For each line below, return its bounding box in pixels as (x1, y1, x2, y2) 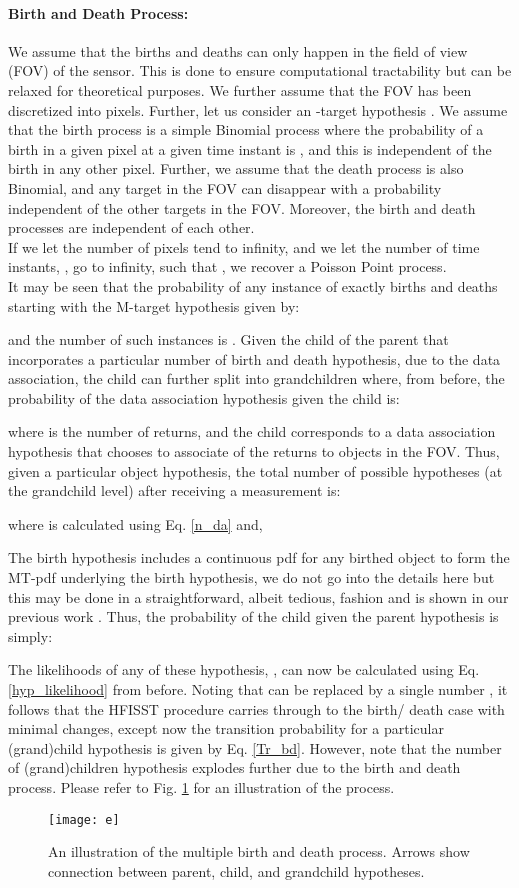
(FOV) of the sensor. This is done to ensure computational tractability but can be (8, 60, 512, 81)
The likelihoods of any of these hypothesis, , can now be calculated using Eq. (8, 659, 480, 680)
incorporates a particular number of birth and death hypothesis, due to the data (8, 348, 501, 369)
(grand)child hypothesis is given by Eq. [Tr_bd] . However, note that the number (8, 737, 502, 758)
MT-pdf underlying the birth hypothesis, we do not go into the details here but (8, 567, 495, 588)
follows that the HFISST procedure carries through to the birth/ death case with (8, 698, 505, 719)
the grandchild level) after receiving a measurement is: (8, 480, 341, 501)
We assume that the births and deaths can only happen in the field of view (8, 40, 468, 61)
